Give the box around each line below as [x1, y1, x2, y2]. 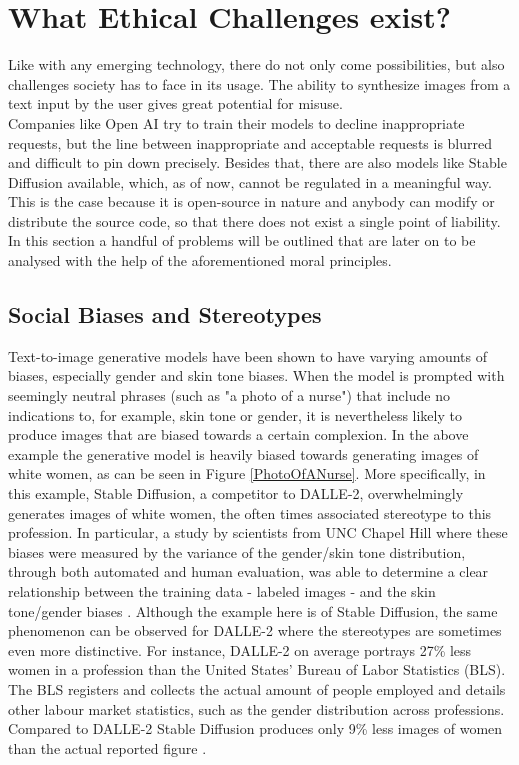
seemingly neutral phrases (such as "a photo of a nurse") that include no [8, 385, 450, 406]
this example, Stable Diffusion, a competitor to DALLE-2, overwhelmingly [8, 483, 464, 504]
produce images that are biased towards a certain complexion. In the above [8, 424, 469, 445]
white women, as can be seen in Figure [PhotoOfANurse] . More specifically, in [8, 463, 486, 484]
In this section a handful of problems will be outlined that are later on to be [8, 230, 476, 251]
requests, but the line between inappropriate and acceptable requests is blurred [8, 132, 493, 153]
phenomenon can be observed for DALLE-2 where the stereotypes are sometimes [8, 620, 502, 641]
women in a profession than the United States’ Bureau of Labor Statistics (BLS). [8, 659, 506, 680]
